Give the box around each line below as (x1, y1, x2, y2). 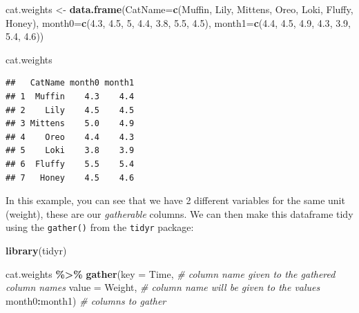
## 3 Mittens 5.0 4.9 (6, 119, 135, 129)
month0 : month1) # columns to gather (6, 293, 166, 307)
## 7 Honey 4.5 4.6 (6, 172, 135, 183)
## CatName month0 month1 (6, 78, 135, 88)
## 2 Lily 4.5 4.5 (6, 105, 135, 115)
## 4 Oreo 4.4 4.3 (6, 132, 135, 142)
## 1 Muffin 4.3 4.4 (6, 91, 135, 101)
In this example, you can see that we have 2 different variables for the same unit (6, 193, 345, 208)
